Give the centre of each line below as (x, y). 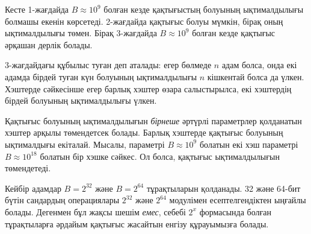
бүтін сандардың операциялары (62, 200)
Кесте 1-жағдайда (37, 9)
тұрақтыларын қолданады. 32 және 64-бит (223, 188)
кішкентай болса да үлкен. (256, 76)
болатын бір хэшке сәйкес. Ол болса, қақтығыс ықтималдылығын (160, 156)
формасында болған (235, 211)
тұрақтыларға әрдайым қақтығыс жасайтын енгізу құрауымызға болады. (137, 223)
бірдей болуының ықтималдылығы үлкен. (81, 100)
